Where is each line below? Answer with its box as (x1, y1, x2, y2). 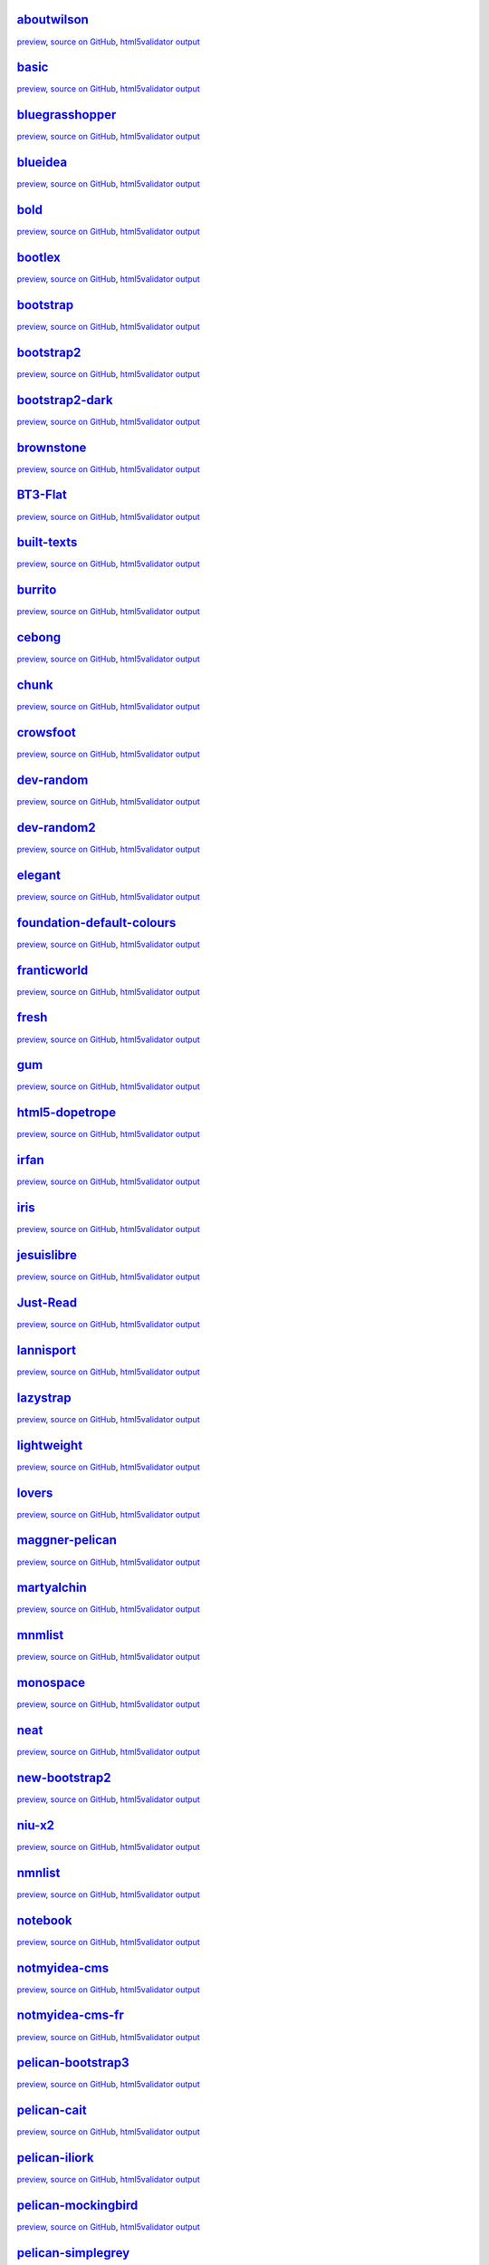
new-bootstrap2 (16, 1769, 111, 1785)
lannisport (16, 1342, 77, 1358)
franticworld (16, 962, 89, 978)
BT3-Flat (16, 487, 67, 503)
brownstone (16, 439, 87, 455)
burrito (16, 583, 57, 598)
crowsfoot (16, 725, 76, 740)
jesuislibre (16, 1247, 77, 1263)
